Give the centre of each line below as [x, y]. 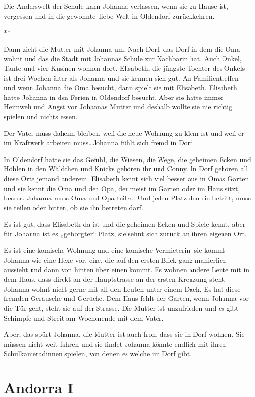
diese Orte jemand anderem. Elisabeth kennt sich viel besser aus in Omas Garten [127, 178]
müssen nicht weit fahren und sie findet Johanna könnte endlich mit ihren [115, 344]
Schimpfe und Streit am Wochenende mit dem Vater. [84, 317]
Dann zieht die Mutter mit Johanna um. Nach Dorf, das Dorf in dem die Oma [122, 49]
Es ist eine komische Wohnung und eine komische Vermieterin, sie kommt [115, 250]
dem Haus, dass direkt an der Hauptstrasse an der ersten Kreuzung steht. [115, 279]
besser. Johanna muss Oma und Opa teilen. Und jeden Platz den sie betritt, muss [127, 198]
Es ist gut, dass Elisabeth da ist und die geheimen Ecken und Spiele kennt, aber [125, 224]
